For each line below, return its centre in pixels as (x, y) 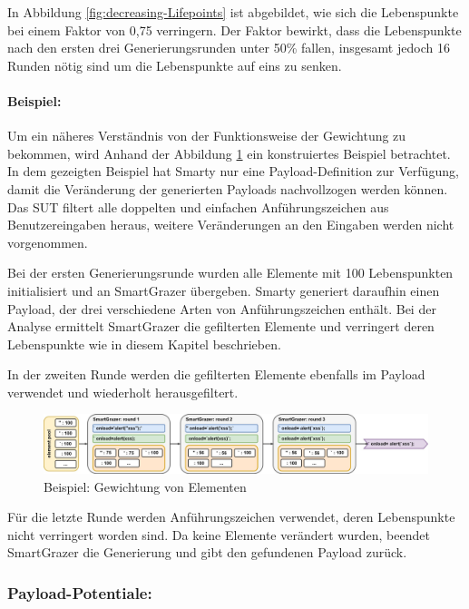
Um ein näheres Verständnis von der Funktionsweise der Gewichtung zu (207, 136)
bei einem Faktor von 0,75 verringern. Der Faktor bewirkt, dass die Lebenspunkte (234, 29)
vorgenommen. (48, 242)
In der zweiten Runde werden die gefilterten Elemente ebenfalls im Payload (216, 374)
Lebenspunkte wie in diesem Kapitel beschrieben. (144, 344)
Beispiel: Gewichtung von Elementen (145, 486)
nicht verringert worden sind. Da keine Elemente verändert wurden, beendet (219, 534)
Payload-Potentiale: (80, 592)
